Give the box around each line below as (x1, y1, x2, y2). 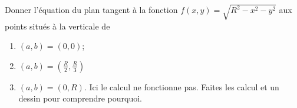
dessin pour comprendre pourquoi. (18, 92, 142, 104)
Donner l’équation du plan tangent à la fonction (5, 4, 178, 16)
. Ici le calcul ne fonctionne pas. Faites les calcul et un (84, 80, 279, 93)
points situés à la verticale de (5, 19, 110, 32)
